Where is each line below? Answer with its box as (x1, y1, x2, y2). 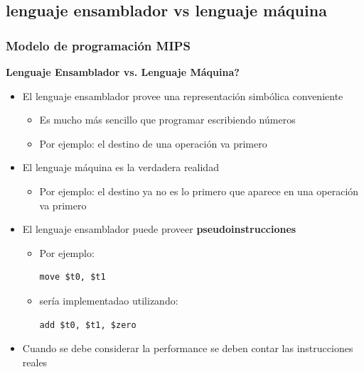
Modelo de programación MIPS (6, 36, 191, 54)
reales (22, 354, 48, 369)
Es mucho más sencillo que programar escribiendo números (39, 112, 296, 127)
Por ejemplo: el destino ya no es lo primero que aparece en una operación (39, 183, 359, 198)
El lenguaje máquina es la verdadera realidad (22, 160, 219, 175)
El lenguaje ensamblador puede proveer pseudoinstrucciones (22, 221, 296, 236)
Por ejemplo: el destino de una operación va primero (39, 136, 267, 151)
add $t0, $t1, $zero (39, 319, 136, 330)
